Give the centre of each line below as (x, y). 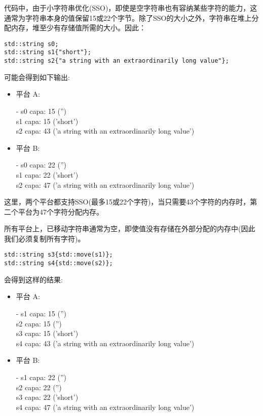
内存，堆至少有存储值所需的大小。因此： (78, 28)
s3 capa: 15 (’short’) (47, 333)
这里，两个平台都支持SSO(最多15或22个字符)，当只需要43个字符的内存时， (127, 202)
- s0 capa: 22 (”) (41, 165)
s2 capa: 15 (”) (39, 323)
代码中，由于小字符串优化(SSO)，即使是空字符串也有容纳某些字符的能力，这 (131, 8)
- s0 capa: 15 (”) (41, 111)
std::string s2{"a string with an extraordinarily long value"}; (117, 61)
